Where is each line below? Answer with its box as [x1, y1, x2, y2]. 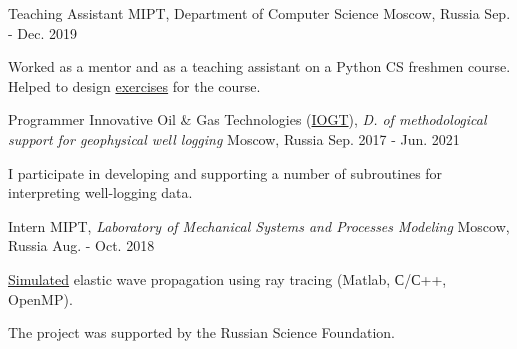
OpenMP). [8, 288, 73, 309]
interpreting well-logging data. [8, 182, 193, 203]
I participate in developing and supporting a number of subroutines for [8, 162, 443, 183]
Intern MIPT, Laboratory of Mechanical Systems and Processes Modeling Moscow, [8, 215, 510, 236]
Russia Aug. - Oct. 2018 [8, 235, 155, 256]
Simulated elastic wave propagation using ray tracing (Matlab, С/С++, [8, 268, 447, 289]
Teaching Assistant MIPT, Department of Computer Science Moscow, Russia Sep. [8, 3, 511, 23]
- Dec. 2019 [8, 22, 78, 43]
